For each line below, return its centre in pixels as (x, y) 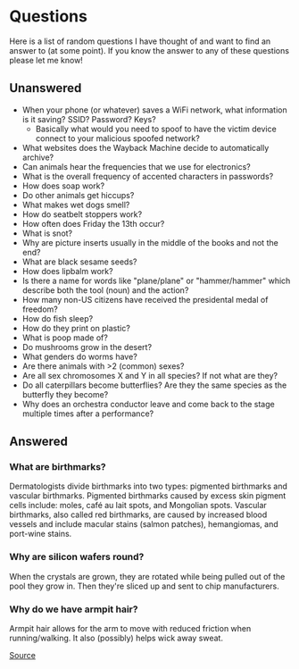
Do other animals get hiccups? (78, 195)
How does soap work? (63, 186)
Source (22, 656)
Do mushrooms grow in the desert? (87, 347)
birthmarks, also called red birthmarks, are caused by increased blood (138, 514)
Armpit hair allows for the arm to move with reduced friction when (130, 629)
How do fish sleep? (58, 318)
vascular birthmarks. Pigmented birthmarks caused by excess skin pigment (148, 496)
